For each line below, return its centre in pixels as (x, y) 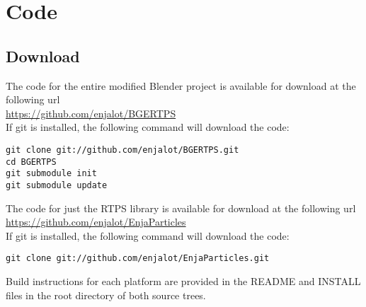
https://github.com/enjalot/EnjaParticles (96, 222)
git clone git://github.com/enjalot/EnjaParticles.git (138, 259)
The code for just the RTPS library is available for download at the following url (181, 208)
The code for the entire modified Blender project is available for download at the (181, 85)
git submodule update (57, 185)
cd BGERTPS (31, 162)
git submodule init (51, 174)
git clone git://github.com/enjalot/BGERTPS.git (122, 150)
